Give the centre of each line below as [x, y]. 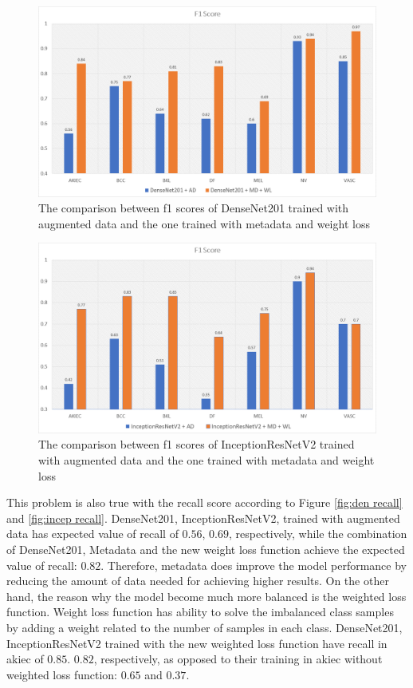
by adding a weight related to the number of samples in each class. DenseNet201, [205, 627]
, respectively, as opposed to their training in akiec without [238, 659]
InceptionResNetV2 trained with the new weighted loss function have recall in [197, 643]
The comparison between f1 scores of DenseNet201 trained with [194, 208]
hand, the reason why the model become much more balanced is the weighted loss [206, 596]
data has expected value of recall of [92, 534]
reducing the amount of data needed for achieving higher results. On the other [198, 581]
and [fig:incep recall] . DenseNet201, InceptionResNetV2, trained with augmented [203, 518]
